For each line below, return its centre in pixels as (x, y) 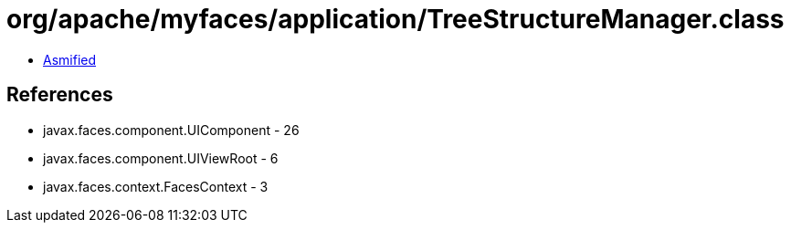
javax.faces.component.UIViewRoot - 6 (161, 158)
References (60, 95)
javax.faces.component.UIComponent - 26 (171, 130)
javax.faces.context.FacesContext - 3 (156, 186)
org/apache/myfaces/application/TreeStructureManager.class (395, 19)
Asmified (70, 59)
